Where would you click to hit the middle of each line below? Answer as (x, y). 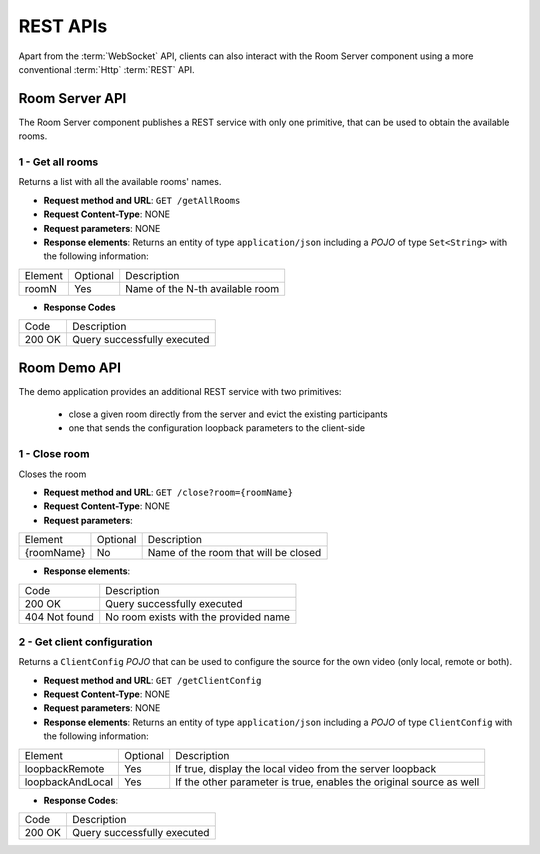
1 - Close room (54, 454)
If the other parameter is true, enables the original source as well (327, 782)
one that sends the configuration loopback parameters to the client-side (216, 428)
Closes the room (52, 474)
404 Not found (59, 617)
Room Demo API (70, 367)
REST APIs (63, 26)
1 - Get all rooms (58, 162)
